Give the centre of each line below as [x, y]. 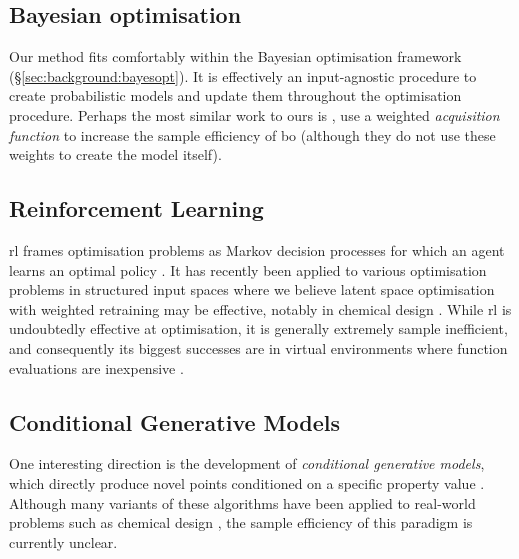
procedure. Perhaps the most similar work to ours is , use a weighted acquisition [254, 114]
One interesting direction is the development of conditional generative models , [247, 463]
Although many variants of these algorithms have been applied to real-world [242, 502]
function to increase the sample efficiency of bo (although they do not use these [252, 134]
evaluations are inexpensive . [96, 367]
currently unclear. [63, 541]
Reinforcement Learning [136, 208]
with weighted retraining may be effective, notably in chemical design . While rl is [260, 308]
